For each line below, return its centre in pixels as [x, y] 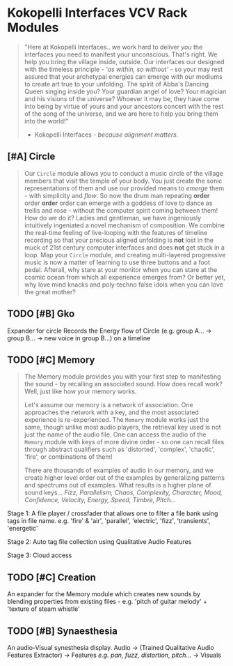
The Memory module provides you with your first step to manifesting [122, 377]
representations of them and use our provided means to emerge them [124, 188]
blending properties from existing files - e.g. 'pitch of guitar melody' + [107, 602]
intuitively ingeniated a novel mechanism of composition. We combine [124, 225]
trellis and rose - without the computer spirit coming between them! [121, 210]
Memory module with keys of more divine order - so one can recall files [124, 442]
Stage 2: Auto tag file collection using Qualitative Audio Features [99, 542]
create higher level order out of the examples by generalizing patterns [124, 478]
